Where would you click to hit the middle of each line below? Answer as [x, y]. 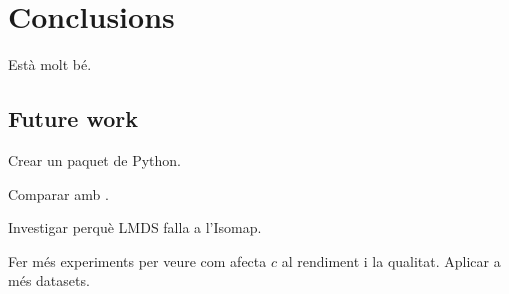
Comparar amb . [58, 193]
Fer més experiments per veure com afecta [137, 260]
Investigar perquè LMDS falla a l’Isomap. [135, 227]
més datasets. [49, 280]
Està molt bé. [50, 64]
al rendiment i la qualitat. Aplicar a [391, 260]
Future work [73, 118]
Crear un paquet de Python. [94, 159]
